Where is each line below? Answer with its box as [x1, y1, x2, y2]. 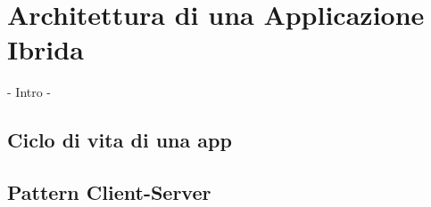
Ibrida [7, 31, 84, 68]
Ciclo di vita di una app [7, 126, 232, 154]
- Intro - [7, 83, 52, 101]
